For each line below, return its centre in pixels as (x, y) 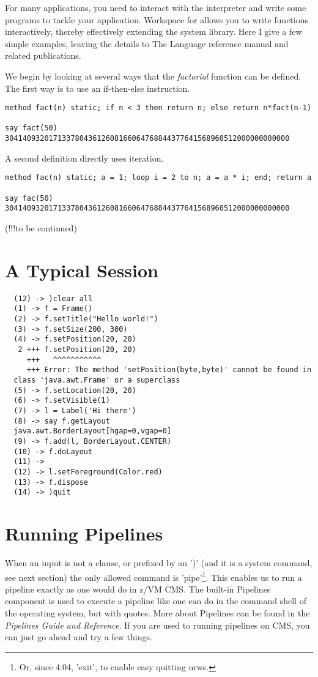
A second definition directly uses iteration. (84, 158)
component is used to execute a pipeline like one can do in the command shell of (156, 601)
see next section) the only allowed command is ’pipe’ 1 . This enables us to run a (153, 576)
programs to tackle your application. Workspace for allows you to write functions (157, 19)
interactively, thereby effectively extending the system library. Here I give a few (153, 32)
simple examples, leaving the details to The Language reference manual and (147, 43)
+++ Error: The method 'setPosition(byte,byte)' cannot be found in (169, 370)
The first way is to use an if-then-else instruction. (98, 88)
